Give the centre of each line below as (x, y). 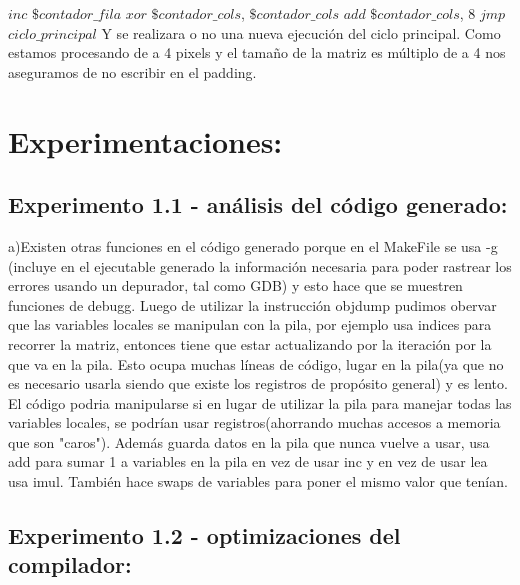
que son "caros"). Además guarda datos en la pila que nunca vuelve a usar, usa (249, 441)
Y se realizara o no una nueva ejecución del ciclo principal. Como (301, 32)
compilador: (70, 564)
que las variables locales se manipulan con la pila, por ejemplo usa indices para (250, 324)
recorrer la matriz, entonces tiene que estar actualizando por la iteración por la (250, 343)
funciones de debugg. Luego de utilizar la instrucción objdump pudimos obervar (252, 304)
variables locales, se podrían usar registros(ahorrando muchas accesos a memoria (254, 422)
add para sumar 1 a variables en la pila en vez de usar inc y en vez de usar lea (248, 461)
